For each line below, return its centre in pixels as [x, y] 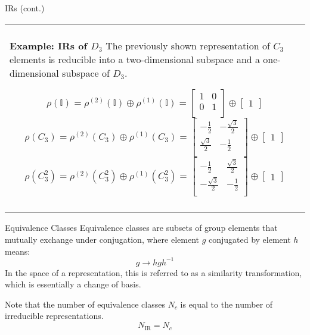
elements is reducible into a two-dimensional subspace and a [135, 59]
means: [18, 251]
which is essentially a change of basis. [73, 284]
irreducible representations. [54, 316]
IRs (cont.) [25, 8]
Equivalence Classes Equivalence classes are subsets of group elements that [141, 228]
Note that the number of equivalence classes [85, 304]
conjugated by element [249, 239]
